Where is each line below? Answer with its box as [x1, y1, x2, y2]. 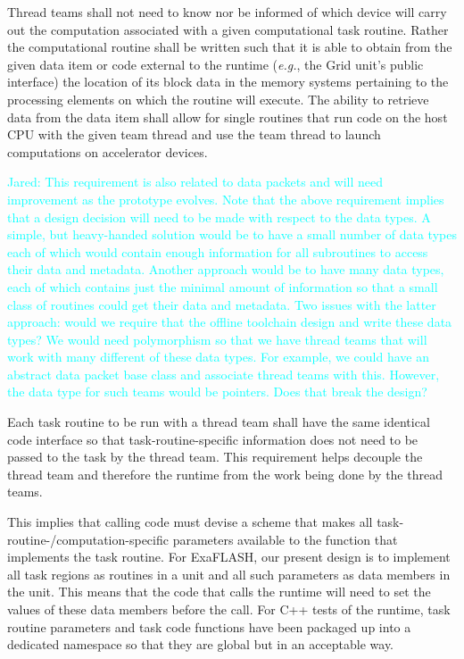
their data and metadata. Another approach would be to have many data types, [7, 260, 444, 279]
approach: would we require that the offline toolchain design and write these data [7, 313, 452, 331]
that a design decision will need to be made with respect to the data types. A [7, 207, 431, 226]
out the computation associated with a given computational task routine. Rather [7, 20, 449, 38]
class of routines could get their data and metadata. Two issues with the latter [7, 295, 436, 313]
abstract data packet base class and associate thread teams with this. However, [7, 364, 440, 383]
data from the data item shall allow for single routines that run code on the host [7, 107, 448, 126]
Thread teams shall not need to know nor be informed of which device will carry [7, 3, 447, 21]
